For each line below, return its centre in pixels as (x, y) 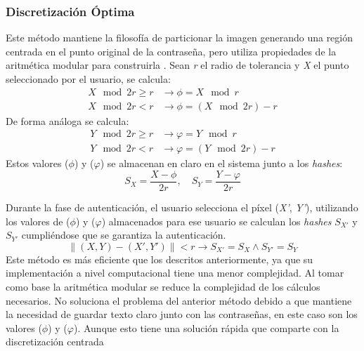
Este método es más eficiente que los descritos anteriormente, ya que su (160, 259)
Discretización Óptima (70, 11)
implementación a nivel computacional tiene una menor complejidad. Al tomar (175, 273)
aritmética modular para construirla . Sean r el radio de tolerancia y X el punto (177, 65)
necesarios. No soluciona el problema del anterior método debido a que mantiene (179, 300)
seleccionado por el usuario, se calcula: (88, 79)
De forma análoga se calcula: (67, 120)
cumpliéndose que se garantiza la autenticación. (124, 235)
